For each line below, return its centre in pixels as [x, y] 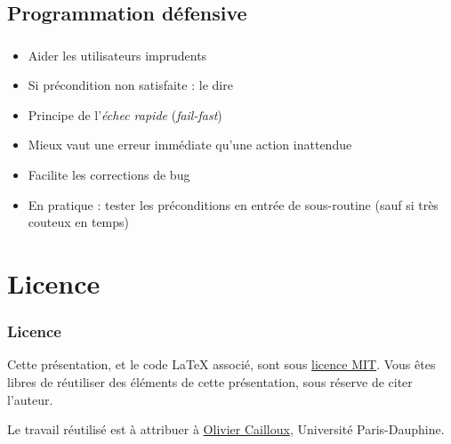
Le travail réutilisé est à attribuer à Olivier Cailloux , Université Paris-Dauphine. [226, 429]
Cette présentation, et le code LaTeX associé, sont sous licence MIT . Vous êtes [221, 364]
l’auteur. [30, 399]
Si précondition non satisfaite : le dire [130, 85]
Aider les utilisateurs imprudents [117, 55]
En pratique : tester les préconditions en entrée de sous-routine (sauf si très [233, 204]
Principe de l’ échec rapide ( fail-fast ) [125, 114]
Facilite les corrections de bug [109, 175]
